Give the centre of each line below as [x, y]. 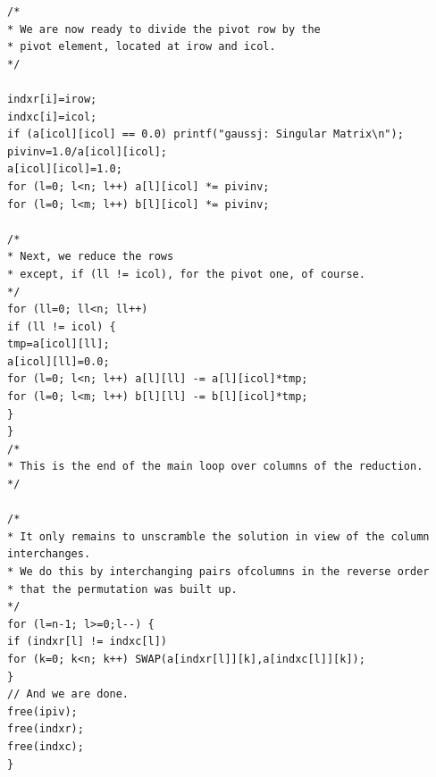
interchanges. [49, 554]
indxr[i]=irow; [52, 99]
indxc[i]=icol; [52, 117]
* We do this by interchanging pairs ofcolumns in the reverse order [218, 572]
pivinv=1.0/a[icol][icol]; [87, 151]
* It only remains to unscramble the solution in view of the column [218, 536]
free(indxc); [46, 746]
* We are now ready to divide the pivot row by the [164, 29]
